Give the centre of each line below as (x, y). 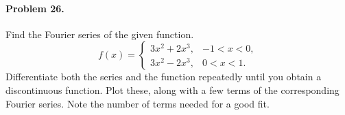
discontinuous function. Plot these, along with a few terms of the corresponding (172, 89)
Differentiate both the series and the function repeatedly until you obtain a (164, 77)
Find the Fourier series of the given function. (100, 34)
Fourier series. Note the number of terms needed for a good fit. (138, 103)
